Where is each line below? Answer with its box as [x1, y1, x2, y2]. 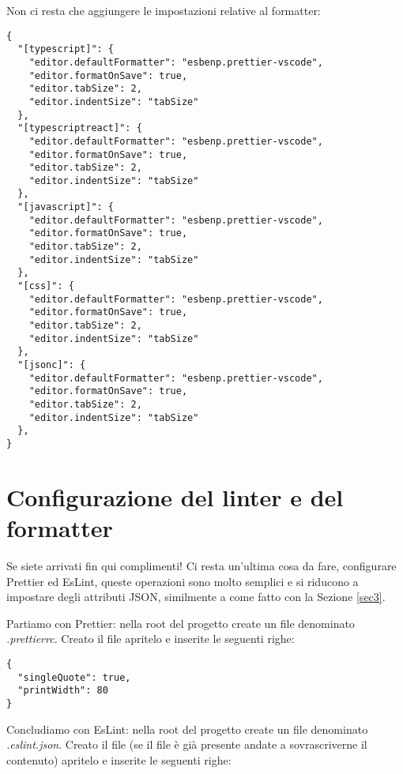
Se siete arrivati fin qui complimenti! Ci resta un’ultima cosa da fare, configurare [6, 557, 397, 573]
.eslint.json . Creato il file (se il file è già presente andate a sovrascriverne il [6, 736, 367, 753]
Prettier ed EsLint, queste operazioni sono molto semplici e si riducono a [6, 573, 359, 589]
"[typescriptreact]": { [17, 122, 142, 134]
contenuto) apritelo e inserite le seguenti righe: [6, 751, 232, 768]
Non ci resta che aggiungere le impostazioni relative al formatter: [6, 2, 321, 18]
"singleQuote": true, [17, 671, 131, 683]
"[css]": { [17, 280, 74, 292]
